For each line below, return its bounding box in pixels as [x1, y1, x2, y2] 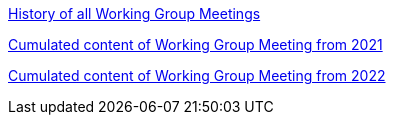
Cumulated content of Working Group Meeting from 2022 [8, 67, 386, 84]
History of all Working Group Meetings [8, 5, 261, 22]
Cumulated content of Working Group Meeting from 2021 [8, 36, 383, 53]
